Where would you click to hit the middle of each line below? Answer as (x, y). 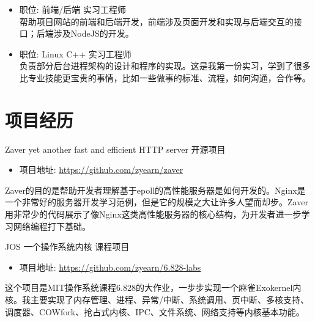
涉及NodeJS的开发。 (94, 33)
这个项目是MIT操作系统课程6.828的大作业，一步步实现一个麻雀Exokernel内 (153, 287)
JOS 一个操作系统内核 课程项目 (67, 247)
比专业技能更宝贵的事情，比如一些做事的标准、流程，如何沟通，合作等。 (165, 77)
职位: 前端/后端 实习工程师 (73, 9)
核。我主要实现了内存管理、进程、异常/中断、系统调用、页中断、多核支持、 (157, 300)
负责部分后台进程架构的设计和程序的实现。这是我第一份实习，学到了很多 (165, 66)
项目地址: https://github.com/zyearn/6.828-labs (110, 267)
